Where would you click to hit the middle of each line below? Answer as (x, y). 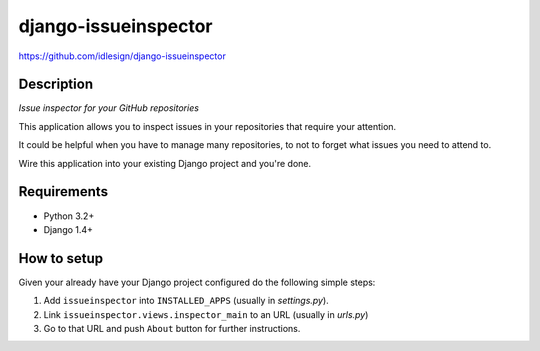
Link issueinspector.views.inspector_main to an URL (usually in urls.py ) (206, 314)
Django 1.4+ (68, 229)
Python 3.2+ (69, 216)
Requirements (63, 191)
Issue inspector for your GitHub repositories (109, 108)
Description (56, 84)
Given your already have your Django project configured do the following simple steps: (197, 282)
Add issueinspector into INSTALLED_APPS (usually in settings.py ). (186, 301)
